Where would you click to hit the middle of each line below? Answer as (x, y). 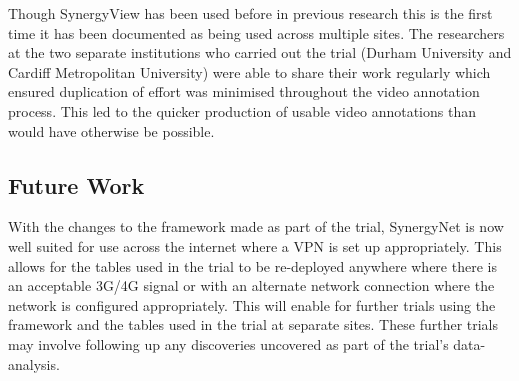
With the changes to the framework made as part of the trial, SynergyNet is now (256, 226)
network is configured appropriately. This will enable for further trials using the (252, 304)
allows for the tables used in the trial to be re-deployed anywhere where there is (252, 265)
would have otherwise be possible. (111, 130)
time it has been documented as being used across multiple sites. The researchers (256, 32)
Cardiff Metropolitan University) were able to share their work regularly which (249, 71)
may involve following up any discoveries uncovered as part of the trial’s (228, 343)
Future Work (76, 184)
